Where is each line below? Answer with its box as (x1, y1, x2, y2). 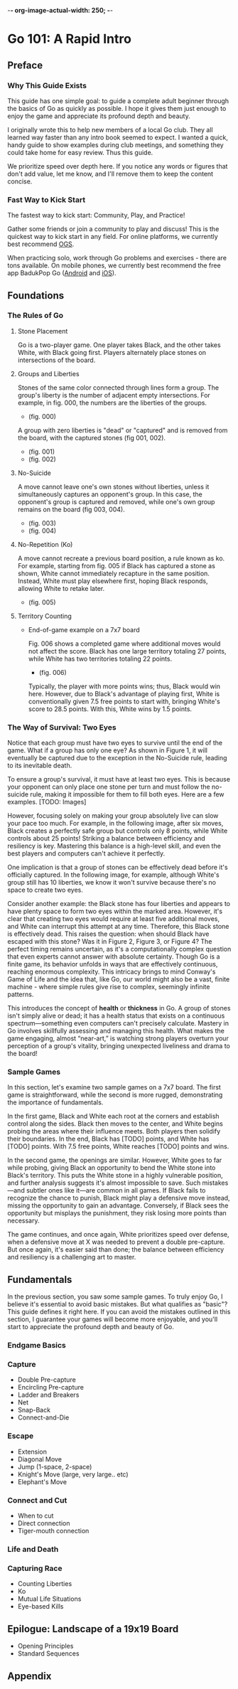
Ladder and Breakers (17, 1390, 80, 1400)
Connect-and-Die (17, 1413, 70, 1422)
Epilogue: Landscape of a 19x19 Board (7, 1623, 179, 1635)
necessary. (7, 1216, 40, 1225)
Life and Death (7, 1545, 59, 1554)
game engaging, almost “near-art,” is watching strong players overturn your (7, 1034, 229, 1043)
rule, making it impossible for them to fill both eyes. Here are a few (30, 790, 225, 799)
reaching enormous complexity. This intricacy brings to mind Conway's (7, 967, 216, 976)
